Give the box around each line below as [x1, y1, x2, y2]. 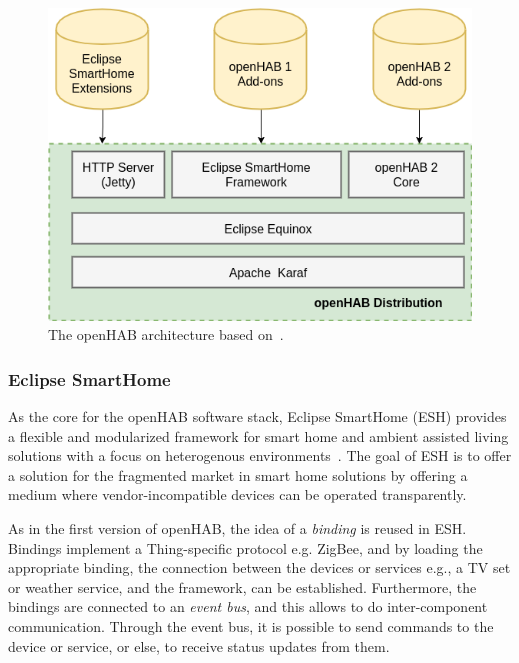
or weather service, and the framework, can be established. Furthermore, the [8, 576, 477, 597]
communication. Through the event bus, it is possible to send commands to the [8, 615, 494, 636]
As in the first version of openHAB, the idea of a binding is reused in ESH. [8, 517, 467, 538]
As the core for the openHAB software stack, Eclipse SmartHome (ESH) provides [8, 406, 507, 427]
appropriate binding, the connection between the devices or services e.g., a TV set [8, 557, 511, 578]
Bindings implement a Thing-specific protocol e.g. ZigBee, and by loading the [8, 537, 483, 558]
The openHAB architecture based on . [48, 324, 284, 345]
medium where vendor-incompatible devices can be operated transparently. [8, 484, 467, 505]
